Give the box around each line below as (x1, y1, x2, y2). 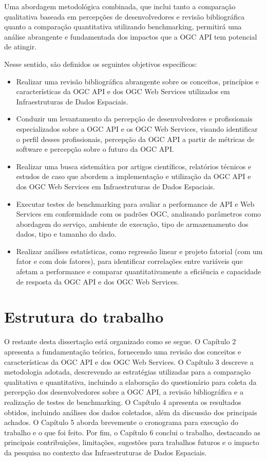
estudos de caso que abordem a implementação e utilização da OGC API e (16, 171, 251, 182)
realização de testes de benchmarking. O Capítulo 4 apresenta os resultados (4, 396, 241, 407)
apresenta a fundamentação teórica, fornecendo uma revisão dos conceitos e (4, 346, 241, 357)
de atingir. (4, 41, 37, 52)
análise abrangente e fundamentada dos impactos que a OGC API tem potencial (4, 31, 257, 42)
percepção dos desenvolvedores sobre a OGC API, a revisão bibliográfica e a (4, 386, 243, 397)
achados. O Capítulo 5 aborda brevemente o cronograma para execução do (4, 417, 239, 428)
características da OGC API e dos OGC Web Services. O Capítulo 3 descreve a (4, 356, 254, 367)
